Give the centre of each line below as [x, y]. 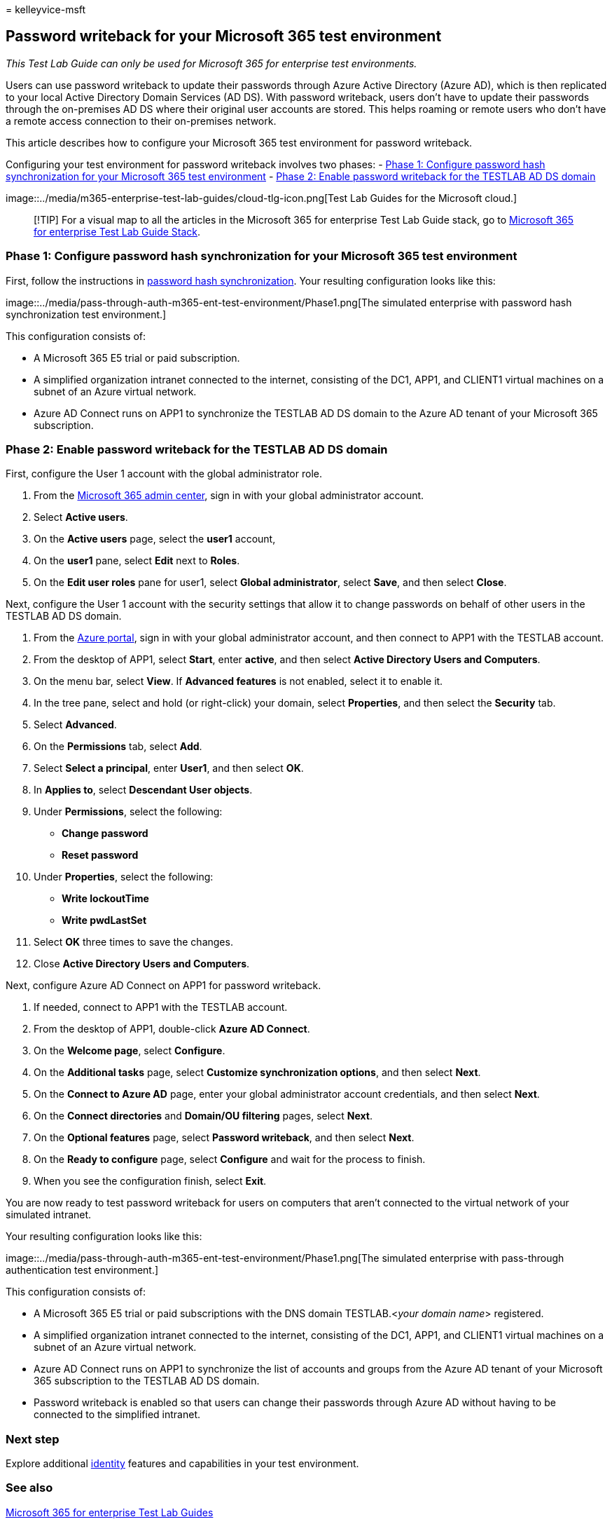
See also [29, 1488]
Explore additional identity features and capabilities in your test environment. [182, 1464]
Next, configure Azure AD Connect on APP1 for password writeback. [164, 986]
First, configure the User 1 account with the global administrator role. [164, 474]
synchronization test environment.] [86, 314]
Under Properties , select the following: [124, 877]
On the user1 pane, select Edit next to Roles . [137, 561]
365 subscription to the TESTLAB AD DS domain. [147, 1381]
